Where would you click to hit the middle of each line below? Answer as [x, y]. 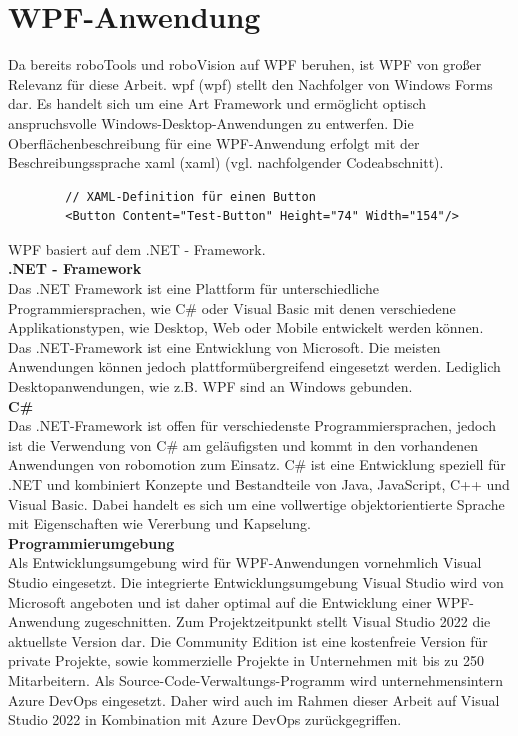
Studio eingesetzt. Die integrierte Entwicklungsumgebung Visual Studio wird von [256, 581]
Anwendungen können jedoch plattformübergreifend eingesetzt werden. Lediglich [254, 366]
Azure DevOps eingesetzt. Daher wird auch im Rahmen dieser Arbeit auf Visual [254, 699]
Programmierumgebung [91, 542]
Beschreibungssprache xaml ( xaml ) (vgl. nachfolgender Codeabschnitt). [226, 162]
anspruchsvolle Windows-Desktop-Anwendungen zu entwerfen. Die [211, 122]
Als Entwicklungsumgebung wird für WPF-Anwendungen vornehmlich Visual [245, 562]
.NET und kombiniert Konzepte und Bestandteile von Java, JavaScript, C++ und [259, 484]
